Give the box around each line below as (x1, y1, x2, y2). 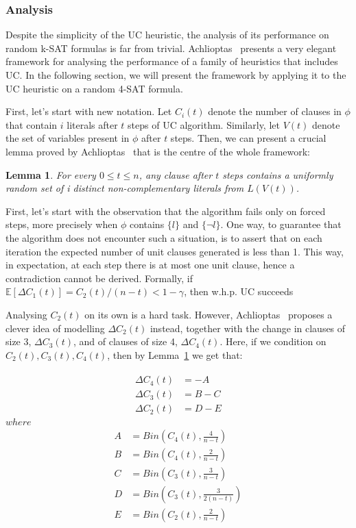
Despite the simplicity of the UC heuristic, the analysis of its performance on (5, 27, 329, 42)
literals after (67, 117, 118, 131)
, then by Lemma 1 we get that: (107, 347, 243, 362)
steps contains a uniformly (222, 167, 333, 181)
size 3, (5, 334, 32, 349)
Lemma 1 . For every (5, 167, 96, 181)
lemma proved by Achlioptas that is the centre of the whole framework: (5, 144, 310, 158)
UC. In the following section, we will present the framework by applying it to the (5, 68, 346, 81)
